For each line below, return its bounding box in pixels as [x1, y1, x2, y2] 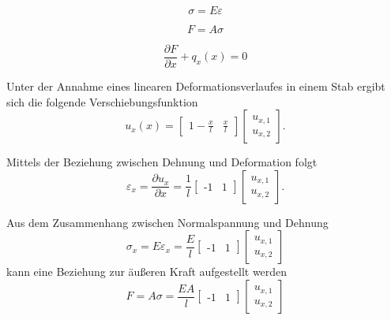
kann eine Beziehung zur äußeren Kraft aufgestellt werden [6, 263, 288, 280]
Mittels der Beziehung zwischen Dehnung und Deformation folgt [6, 154, 318, 170]
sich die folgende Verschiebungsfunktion [6, 93, 198, 110]
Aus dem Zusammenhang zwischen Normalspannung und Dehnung [6, 214, 329, 230]
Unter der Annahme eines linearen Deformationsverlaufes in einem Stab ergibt [6, 78, 385, 95]
